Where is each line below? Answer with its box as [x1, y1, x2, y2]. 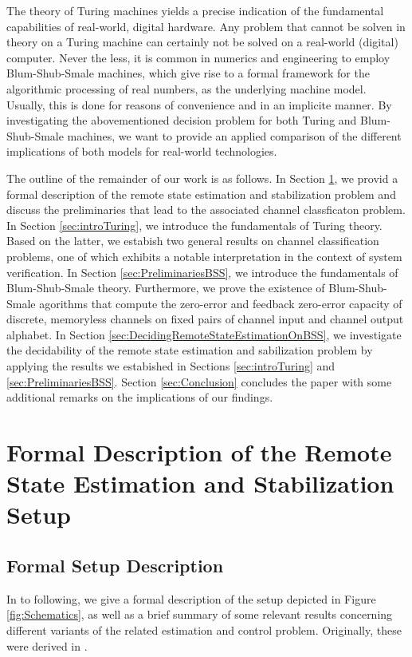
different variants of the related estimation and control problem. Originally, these [6, 621, 402, 638]
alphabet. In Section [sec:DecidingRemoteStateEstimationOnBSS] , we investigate [6, 326, 402, 342]
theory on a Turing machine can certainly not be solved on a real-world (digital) [6, 34, 398, 50]
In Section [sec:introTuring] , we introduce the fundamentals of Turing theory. [6, 216, 383, 233]
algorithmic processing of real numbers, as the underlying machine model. [6, 80, 367, 97]
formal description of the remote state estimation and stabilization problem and [6, 185, 396, 202]
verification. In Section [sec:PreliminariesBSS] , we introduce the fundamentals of [6, 263, 398, 280]
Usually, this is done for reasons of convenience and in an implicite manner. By [6, 96, 392, 113]
